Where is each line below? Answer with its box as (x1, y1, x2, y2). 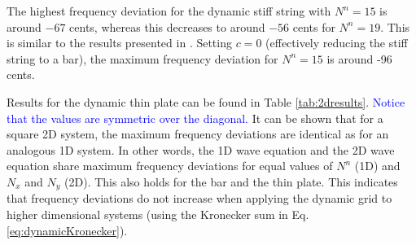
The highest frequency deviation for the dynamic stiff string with (7, 2, 331, 19)
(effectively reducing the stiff (265, 34, 408, 51)
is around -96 (326, 50, 392, 67)
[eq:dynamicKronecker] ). (7, 221, 128, 238)
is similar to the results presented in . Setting (7, 34, 232, 51)
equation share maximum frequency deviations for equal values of (7, 157, 333, 174)
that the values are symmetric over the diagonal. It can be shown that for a (7, 109, 383, 126)
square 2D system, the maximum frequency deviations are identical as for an (7, 125, 389, 142)
